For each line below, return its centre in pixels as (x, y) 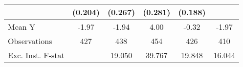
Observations (30, 41)
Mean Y (22, 27)
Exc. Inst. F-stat (36, 55)
